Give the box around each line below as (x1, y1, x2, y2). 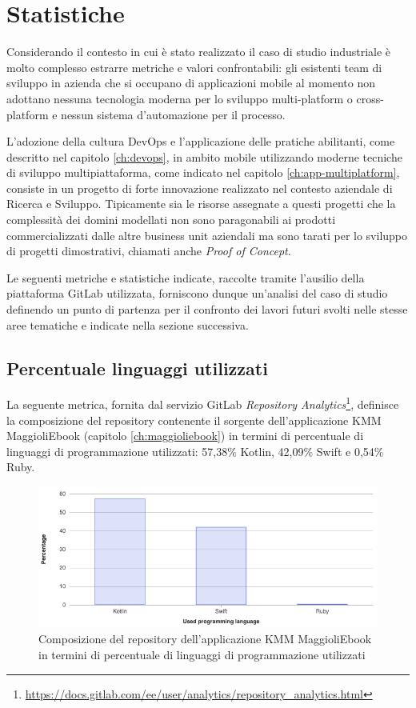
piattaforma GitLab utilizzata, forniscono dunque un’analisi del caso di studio (6, 285, 388, 302)
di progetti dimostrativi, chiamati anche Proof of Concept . (6, 242, 291, 259)
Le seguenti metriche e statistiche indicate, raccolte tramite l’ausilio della (6, 269, 365, 286)
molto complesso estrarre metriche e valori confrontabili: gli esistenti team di (6, 58, 382, 75)
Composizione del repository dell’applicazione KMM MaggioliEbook (38, 630, 372, 647)
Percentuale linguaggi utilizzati (6, 355, 268, 380)
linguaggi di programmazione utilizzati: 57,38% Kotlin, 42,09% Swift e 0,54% (6, 442, 384, 459)
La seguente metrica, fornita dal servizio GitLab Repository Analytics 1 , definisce (6, 394, 399, 413)
